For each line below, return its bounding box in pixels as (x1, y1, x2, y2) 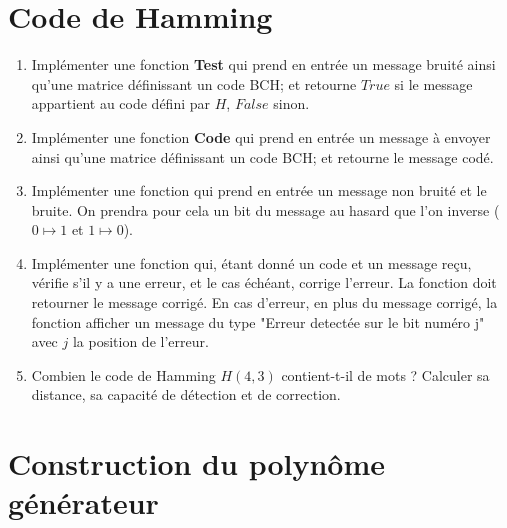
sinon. (273, 93, 310, 114)
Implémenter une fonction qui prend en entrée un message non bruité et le (31, 180, 487, 201)
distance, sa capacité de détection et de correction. (31, 384, 341, 405)
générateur (8, 482, 159, 523)
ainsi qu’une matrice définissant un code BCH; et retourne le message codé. (31, 146, 494, 167)
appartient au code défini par (31, 93, 211, 114)
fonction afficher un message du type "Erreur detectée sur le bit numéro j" (31, 311, 485, 332)
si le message (394, 73, 473, 94)
